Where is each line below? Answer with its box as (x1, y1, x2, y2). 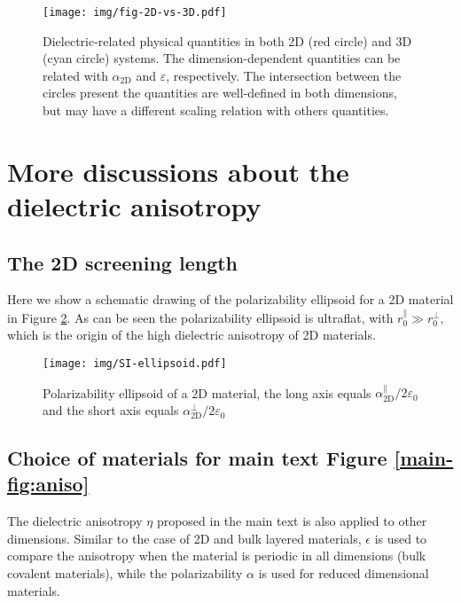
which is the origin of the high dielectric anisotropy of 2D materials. (7, 325, 376, 344)
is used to (374, 529, 427, 547)
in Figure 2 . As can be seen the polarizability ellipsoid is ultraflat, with (7, 308, 394, 326)
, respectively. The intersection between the (166, 66, 402, 84)
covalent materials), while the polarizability (7, 564, 243, 583)
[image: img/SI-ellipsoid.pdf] (43, 356, 227, 370)
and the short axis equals (43, 401, 179, 419)
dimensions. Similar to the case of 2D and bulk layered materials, (7, 529, 362, 547)
